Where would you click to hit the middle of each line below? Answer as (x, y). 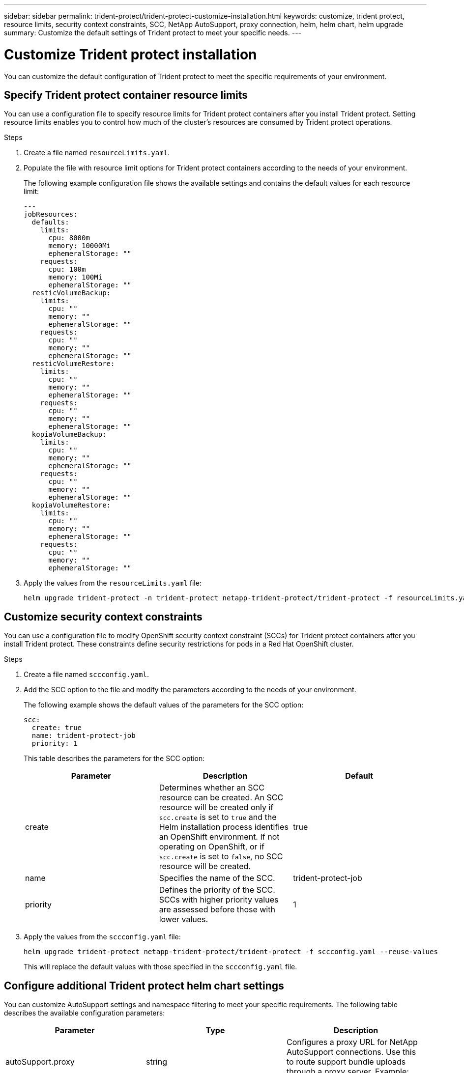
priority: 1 (55, 744)
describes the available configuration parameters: (85, 1013)
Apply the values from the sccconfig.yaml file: (102, 937)
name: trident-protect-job (84, 736)
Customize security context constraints (103, 617)
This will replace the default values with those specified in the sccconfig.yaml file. (160, 967)
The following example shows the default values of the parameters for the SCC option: (164, 705)
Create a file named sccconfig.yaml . (86, 675)
